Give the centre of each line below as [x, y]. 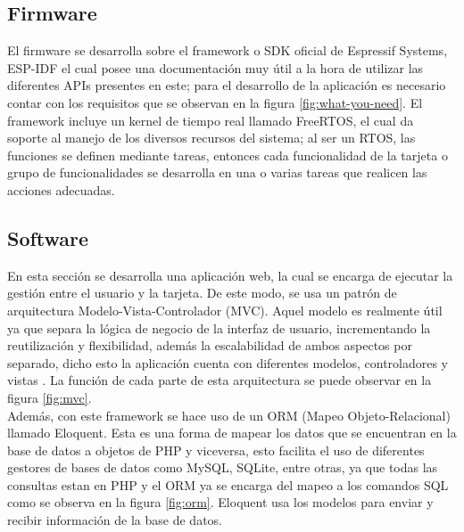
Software [48, 237]
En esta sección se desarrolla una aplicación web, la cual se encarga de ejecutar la [230, 275]
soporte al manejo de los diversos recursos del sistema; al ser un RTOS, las [211, 138]
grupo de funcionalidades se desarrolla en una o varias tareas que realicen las [217, 172]
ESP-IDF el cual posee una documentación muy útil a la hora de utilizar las [215, 67]
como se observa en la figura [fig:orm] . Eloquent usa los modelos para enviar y [220, 502]
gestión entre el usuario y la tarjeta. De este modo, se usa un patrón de [202, 293]
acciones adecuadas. [61, 189]
